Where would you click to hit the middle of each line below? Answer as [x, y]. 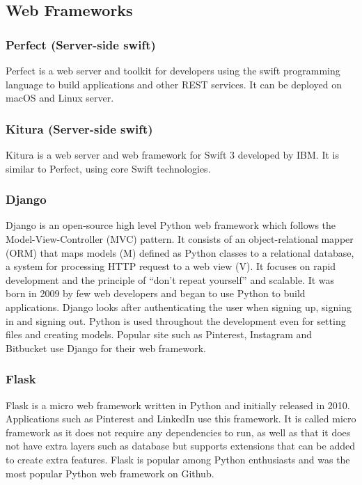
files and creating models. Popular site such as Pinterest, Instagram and [159, 334]
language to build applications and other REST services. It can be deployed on [174, 84]
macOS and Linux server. [60, 98]
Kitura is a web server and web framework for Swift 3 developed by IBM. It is [172, 154]
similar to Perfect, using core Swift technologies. [108, 168]
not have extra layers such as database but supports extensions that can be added [180, 446]
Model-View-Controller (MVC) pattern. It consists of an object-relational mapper [180, 239]
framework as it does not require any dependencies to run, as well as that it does [178, 432]
